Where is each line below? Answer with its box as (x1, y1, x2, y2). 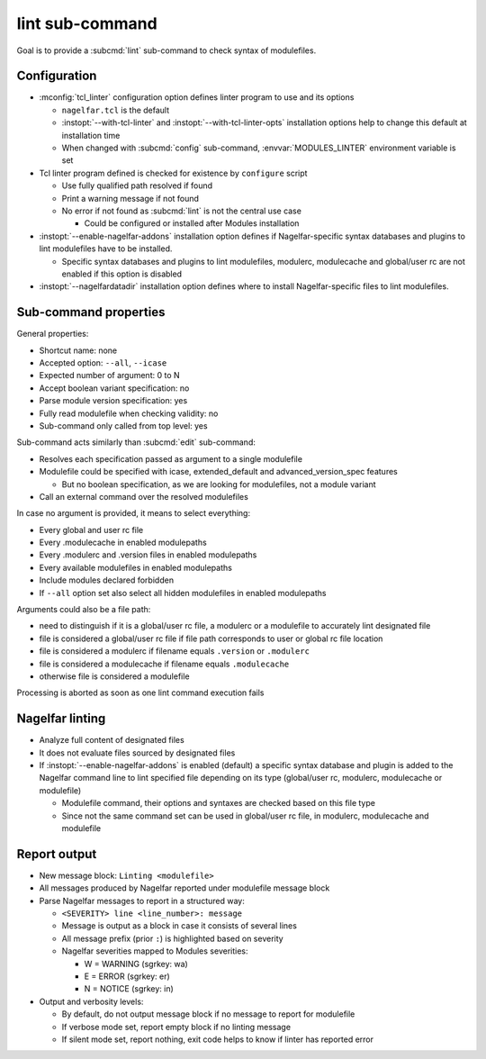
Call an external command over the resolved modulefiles (39, 491, 249, 502)
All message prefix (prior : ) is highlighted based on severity (61, 933, 283, 944)
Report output (16, 846, 97, 862)
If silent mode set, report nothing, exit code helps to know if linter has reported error (61, 1034, 373, 1045)
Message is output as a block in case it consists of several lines (61, 920, 297, 931)
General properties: (16, 329, 89, 339)
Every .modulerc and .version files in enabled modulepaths (39, 549, 257, 560)
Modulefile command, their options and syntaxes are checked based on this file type (61, 798, 375, 809)
